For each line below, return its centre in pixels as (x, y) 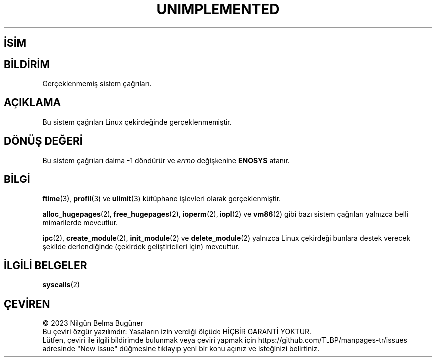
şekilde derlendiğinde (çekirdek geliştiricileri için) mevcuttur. (141, 246)
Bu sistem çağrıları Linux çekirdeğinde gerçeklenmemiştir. (137, 122)
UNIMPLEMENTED (218, 9)
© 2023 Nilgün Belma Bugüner (93, 323)
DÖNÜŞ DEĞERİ (43, 141)
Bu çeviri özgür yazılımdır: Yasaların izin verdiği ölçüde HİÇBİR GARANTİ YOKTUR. (177, 332)
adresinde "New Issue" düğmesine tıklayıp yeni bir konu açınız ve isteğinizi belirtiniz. (181, 349)
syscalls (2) (61, 285)
